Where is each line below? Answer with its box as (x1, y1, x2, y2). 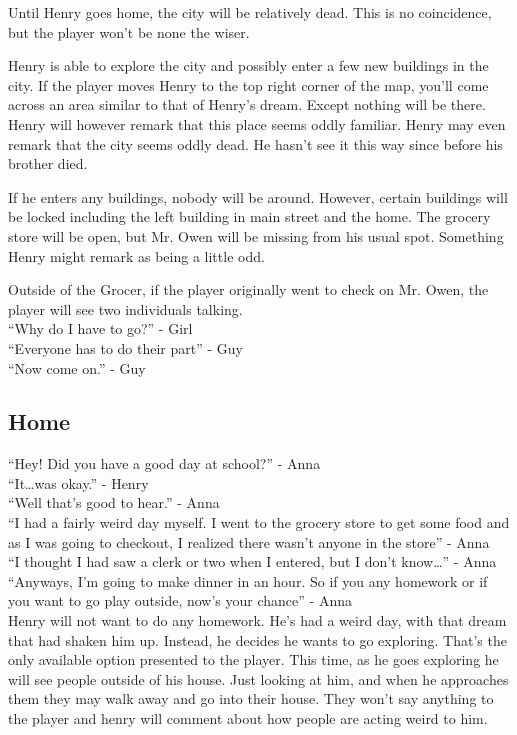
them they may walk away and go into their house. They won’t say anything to (8, 688, 494, 709)
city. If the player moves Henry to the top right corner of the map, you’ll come (8, 74, 489, 95)
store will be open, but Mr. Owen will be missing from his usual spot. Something (8, 225, 504, 246)
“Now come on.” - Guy (8, 357, 146, 378)
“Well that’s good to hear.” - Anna (8, 492, 220, 513)
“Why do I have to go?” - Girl (8, 318, 193, 339)
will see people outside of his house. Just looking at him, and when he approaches (8, 668, 509, 689)
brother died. (8, 153, 88, 174)
